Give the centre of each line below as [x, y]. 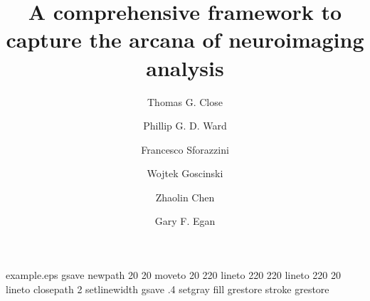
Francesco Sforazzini [185, 149]
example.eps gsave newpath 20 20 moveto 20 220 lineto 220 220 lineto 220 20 [174, 275]
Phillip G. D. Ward [185, 126]
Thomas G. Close [185, 101]
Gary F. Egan [185, 221]
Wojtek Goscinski [185, 173]
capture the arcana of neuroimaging [185, 39]
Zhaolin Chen [185, 197]
